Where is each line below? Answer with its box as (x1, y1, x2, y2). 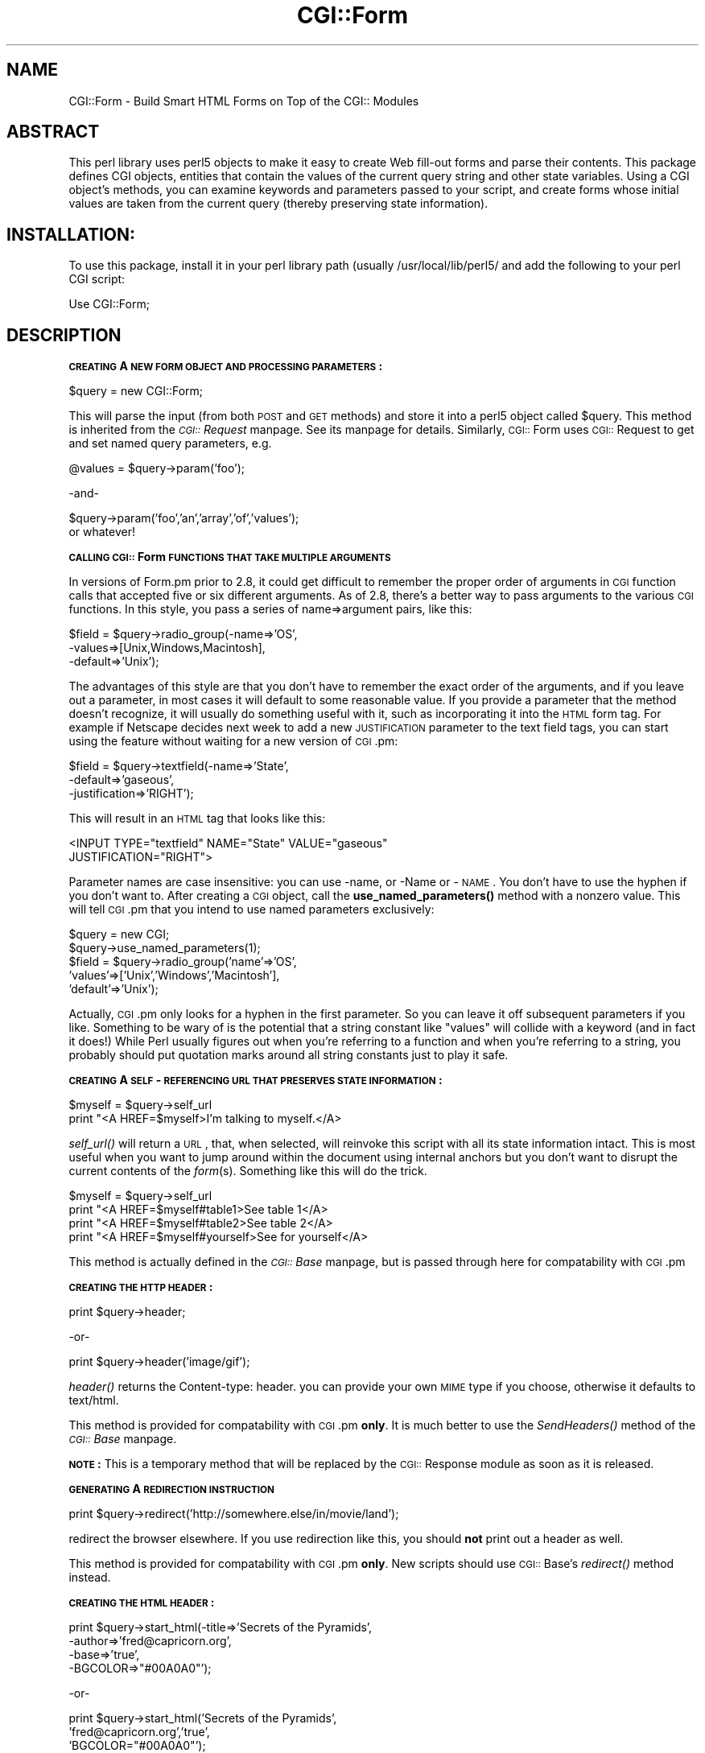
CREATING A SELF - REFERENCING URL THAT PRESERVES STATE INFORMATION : (68, 1073, 443, 1087)
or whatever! (68, 525, 135, 539)
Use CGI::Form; (68, 297, 150, 311)
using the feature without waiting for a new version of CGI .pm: (68, 734, 398, 749)
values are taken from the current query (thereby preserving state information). (68, 196, 489, 211)
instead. (68, 1570, 111, 1585)
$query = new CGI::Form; (68, 384, 204, 398)
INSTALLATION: (6, 224, 136, 245)
